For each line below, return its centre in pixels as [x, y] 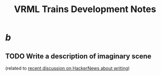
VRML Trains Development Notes [85, 9]
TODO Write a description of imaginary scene [78, 56]
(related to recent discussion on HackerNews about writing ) [68, 68]
